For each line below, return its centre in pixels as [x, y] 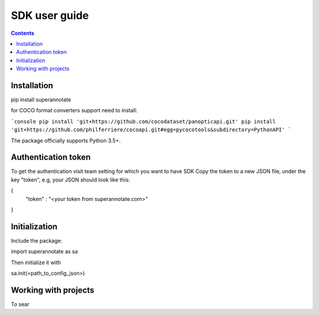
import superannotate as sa [44, 252]
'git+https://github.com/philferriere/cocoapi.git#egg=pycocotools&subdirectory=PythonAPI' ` [151, 130]
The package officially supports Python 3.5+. [66, 140]
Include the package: [37, 241]
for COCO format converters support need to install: [74, 111]
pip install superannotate [41, 100]
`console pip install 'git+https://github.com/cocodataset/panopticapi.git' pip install [143, 121]
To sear [20, 304]
